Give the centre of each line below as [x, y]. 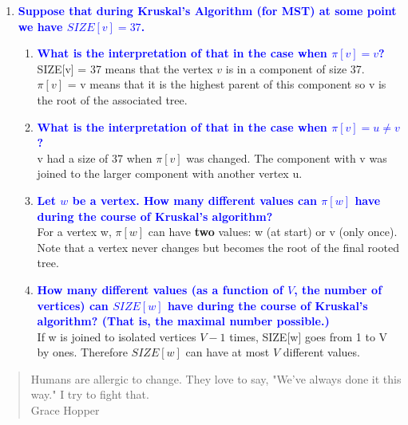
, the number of [338, 289]
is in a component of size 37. [295, 68]
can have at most [228, 352]
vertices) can [73, 305]
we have [40, 26]
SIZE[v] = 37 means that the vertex [125, 68]
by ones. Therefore [82, 352]
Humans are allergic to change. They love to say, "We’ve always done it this [216, 378]
